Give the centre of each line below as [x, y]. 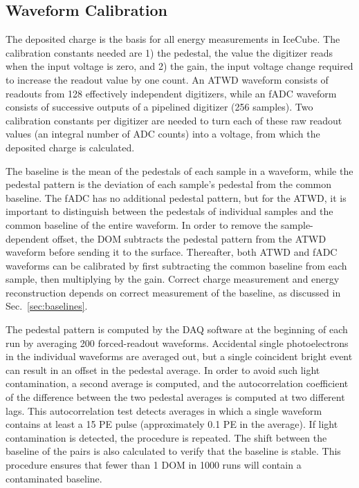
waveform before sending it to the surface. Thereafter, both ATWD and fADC [172, 252]
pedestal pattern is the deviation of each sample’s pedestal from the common [168, 184]
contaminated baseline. [54, 478]
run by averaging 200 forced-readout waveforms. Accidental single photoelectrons [177, 342]
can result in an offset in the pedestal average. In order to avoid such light [163, 369]
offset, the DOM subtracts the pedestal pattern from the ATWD [189, 238]
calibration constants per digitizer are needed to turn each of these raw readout [174, 120]
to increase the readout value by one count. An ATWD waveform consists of [167, 79]
